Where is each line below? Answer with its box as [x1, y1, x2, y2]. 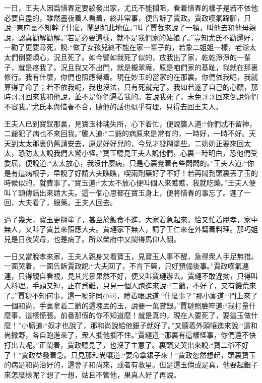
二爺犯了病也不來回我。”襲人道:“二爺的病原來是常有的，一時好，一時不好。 [4, 128, 249, 139]
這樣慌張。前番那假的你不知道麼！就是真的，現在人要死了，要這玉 [25, 310, 244, 321]
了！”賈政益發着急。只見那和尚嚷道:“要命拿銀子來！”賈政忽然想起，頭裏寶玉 [4, 349, 256, 360]
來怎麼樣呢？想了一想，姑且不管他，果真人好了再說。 [4, 369, 180, 379]
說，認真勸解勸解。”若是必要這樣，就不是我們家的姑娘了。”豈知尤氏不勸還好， [4, 32, 258, 42]
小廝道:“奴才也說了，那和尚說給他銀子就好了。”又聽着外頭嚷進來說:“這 [21, 320, 251, 330]
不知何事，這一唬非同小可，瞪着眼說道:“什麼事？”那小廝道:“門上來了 [32, 290, 258, 301]
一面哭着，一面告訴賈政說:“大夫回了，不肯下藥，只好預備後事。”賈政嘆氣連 [4, 261, 249, 271]
